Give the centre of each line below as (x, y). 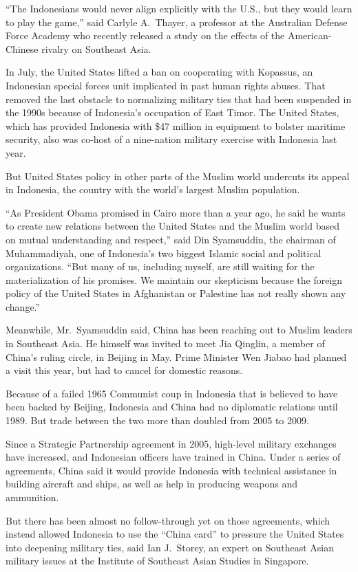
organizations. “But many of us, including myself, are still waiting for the (160, 266)
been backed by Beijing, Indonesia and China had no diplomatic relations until (172, 407)
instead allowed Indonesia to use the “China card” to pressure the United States (175, 534)
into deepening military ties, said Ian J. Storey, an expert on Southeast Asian (170, 547)
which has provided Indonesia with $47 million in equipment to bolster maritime (176, 125)
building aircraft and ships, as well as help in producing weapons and (152, 484)
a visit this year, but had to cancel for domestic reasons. (124, 370)
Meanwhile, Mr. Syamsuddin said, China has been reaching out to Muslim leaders (179, 330)
